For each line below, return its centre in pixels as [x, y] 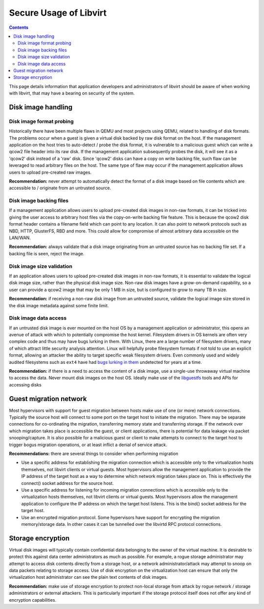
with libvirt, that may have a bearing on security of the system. [72, 93]
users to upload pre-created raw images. [50, 172]
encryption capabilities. [33, 600]
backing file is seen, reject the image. [47, 253]
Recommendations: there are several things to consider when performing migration [94, 454]
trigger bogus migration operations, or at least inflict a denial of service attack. [88, 445]
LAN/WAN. [20, 238]
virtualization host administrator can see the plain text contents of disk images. [88, 577]
